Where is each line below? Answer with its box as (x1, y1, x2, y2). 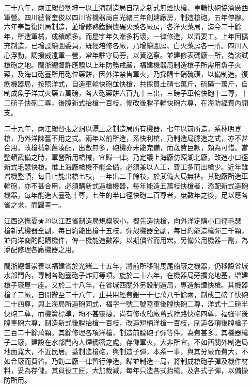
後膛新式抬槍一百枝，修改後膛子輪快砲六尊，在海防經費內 (58, 97, 241, 107)
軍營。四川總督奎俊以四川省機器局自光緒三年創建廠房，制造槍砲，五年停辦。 (4, 12, 248, 22)
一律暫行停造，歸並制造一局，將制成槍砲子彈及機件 (78, 355, 241, 366)
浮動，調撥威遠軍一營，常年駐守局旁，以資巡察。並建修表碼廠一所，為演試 (10, 50, 248, 60)
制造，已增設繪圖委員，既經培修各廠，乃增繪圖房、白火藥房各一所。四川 (10, 40, 241, 51)
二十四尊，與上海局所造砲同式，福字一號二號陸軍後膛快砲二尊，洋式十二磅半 (4, 299, 248, 309)
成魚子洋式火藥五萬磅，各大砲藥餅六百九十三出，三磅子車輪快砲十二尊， (10, 88, 241, 98)
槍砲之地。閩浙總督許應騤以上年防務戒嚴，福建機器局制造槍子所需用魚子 (4, 59, 235, 69)
